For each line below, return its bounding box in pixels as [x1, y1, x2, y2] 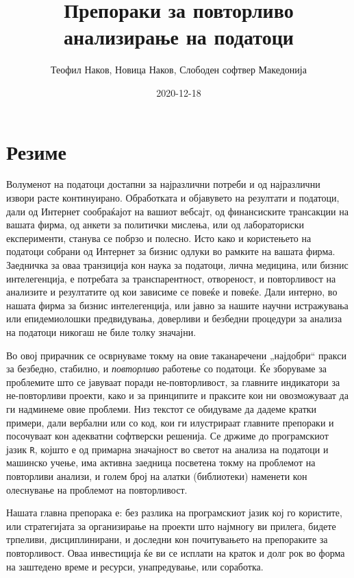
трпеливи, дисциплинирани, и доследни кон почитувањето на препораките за [6, 532, 328, 546]
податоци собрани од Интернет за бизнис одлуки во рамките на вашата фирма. [6, 244, 336, 258]
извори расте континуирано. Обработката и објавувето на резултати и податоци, [6, 191, 340, 205]
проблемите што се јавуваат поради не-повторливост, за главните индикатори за [6, 374, 340, 389]
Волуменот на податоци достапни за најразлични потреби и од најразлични [6, 177, 320, 191]
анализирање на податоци [64, 23, 294, 51]
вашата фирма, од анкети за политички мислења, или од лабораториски [6, 217, 304, 232]
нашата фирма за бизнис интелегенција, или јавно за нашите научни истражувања [6, 298, 349, 312]
